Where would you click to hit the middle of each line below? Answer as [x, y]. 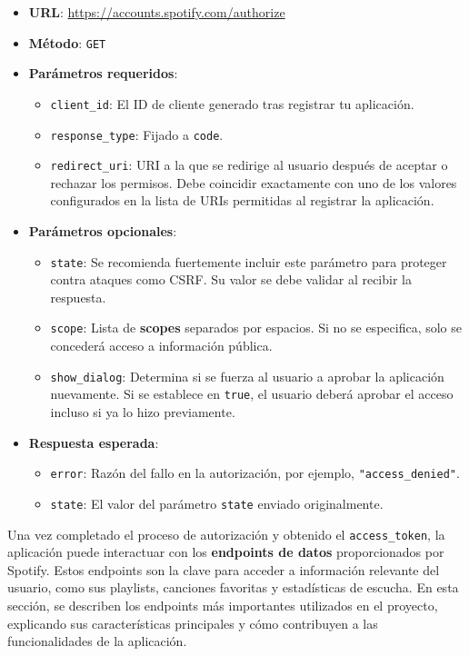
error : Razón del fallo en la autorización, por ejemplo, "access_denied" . [255, 473]
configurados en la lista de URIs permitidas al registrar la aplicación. [242, 200]
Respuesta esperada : [94, 442]
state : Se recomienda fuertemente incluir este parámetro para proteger [249, 261]
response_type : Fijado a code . [137, 134]
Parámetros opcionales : [103, 231]
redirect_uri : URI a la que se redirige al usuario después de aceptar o [249, 165]
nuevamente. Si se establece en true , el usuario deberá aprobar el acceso [252, 394]
